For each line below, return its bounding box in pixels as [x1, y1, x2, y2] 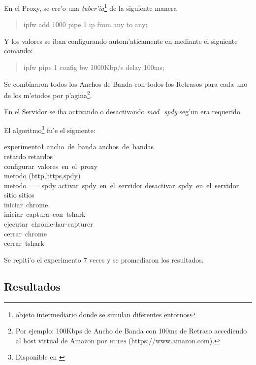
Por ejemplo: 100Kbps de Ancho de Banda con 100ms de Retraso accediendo [15, 326, 247, 336]
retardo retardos [4, 151, 53, 161]
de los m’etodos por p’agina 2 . [4, 89, 92, 100]
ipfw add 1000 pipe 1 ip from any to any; [23, 19, 148, 30]
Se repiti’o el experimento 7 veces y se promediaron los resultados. [4, 254, 204, 265]
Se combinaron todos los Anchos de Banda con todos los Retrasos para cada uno [4, 78, 248, 89]
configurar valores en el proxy [4, 161, 98, 171]
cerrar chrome [4, 228, 47, 238]
